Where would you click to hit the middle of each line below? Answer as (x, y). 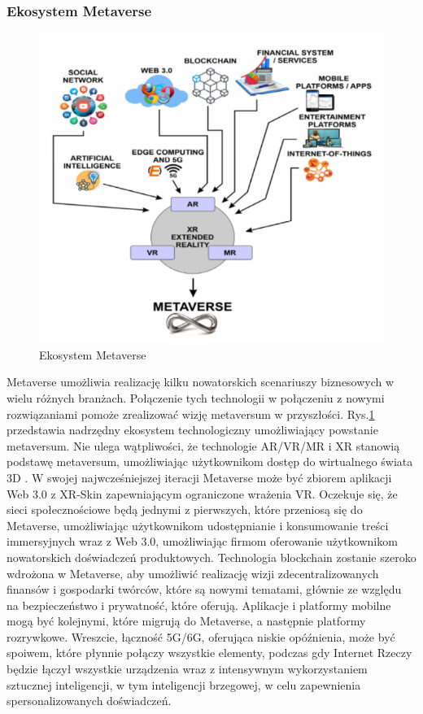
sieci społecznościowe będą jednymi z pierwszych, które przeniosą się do (185, 509)
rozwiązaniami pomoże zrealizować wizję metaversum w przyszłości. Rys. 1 (191, 414)
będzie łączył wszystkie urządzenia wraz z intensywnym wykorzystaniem (187, 669)
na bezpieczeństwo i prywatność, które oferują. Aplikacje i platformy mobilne (199, 605)
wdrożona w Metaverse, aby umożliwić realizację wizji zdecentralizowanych (193, 573)
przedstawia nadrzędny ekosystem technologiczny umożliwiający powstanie (192, 430)
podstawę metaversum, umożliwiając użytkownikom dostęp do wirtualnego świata (210, 461)
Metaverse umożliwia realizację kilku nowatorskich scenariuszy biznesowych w (201, 382)
